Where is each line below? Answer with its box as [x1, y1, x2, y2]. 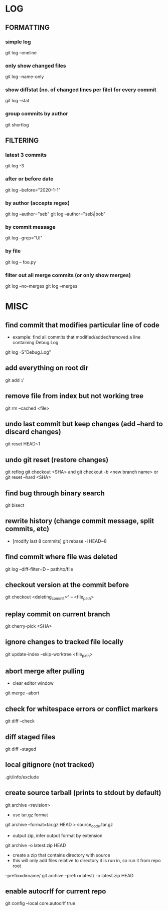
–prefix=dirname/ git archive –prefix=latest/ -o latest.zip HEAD [5, 872, 134, 878]
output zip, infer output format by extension [12, 832, 103, 838]
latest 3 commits [5, 152, 47, 159]
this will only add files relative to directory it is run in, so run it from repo [12, 857, 161, 863]
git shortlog [5, 121, 29, 127]
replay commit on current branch [5, 610, 110, 618]
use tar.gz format [12, 812, 49, 818]
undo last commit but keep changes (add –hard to [5, 419, 163, 428]
